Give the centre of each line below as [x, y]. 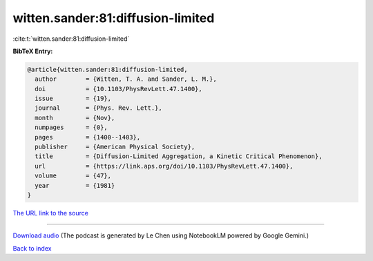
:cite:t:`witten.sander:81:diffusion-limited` [71, 39]
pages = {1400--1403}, [88, 137]
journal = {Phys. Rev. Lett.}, [98, 108]
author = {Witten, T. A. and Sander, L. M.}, [126, 79]
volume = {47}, [73, 176]
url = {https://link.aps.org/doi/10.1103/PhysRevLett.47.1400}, [164, 166]
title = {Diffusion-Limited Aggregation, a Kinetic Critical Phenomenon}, [179, 156]
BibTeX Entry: [33, 51]
